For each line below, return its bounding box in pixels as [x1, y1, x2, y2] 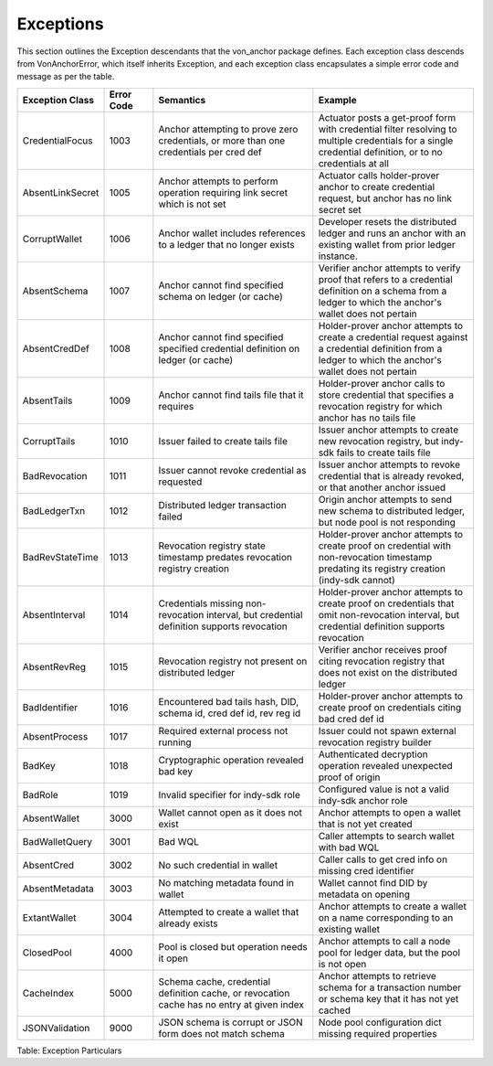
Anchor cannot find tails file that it [158, 389, 305, 401]
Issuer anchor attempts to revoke [318, 458, 461, 471]
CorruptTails [22, 434, 76, 447]
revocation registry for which [318, 400, 443, 412]
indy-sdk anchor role [318, 794, 408, 806]
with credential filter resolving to [318, 123, 457, 135]
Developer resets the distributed [318, 215, 457, 228]
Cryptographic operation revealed [158, 753, 305, 766]
